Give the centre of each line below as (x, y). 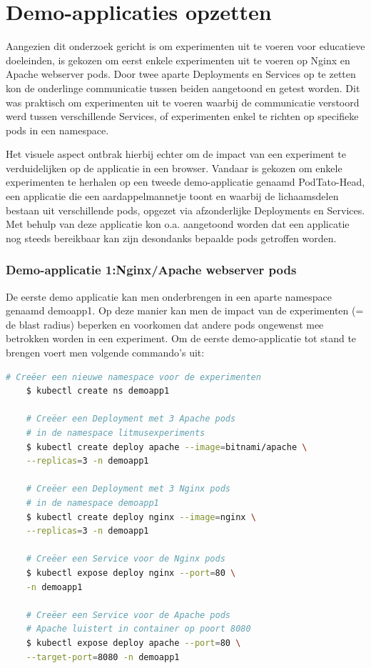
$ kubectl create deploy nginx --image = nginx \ (141, 517)
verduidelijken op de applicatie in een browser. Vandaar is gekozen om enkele (174, 168)
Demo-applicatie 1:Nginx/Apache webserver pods (151, 270)
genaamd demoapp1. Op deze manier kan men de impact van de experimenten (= (185, 310)
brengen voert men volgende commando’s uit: (105, 353)
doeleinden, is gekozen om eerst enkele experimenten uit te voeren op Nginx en (178, 60)
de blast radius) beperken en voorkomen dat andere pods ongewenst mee (165, 324)
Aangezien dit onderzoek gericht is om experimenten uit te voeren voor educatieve (185, 46)
